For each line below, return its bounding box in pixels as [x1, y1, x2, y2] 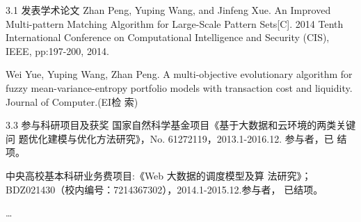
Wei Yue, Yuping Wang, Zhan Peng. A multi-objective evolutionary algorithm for [6, 67, 353, 81]
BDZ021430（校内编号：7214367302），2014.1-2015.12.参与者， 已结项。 [6, 182, 323, 196]
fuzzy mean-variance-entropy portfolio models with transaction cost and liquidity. [6, 80, 353, 95]
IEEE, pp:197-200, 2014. [6, 43, 109, 58]
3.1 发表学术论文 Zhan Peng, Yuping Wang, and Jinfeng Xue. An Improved [6, 3, 331, 17]
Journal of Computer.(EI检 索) [6, 94, 138, 109]
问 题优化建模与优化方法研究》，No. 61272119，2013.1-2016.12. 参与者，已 [6, 131, 334, 145]
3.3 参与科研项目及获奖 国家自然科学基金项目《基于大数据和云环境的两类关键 [6, 118, 356, 132]
